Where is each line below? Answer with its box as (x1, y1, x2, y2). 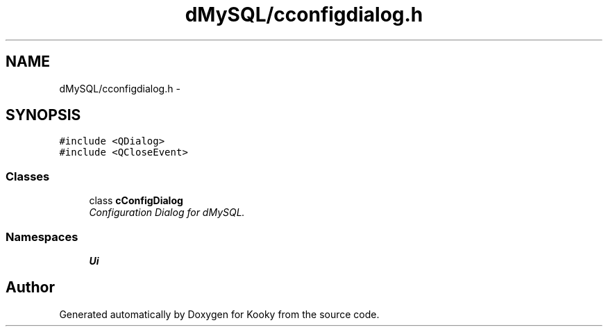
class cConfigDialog (89, 194, 183, 207)
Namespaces (6, 229, 78, 244)
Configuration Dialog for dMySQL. (89, 206, 245, 219)
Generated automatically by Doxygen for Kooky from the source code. (59, 308, 380, 320)
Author (6, 279, 55, 297)
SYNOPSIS (6, 106, 81, 124)
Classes (6, 169, 50, 183)
